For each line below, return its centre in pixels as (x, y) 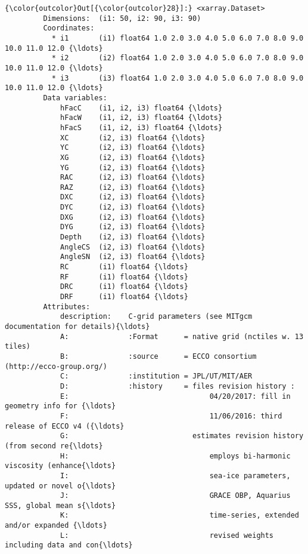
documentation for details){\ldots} (77, 327)
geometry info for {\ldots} (60, 406)
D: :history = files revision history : (178, 386)
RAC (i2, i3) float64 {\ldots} (133, 178)
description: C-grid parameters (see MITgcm (156, 317)
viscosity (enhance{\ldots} (60, 466)
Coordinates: (69, 28)
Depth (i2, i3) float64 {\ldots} (133, 237)
